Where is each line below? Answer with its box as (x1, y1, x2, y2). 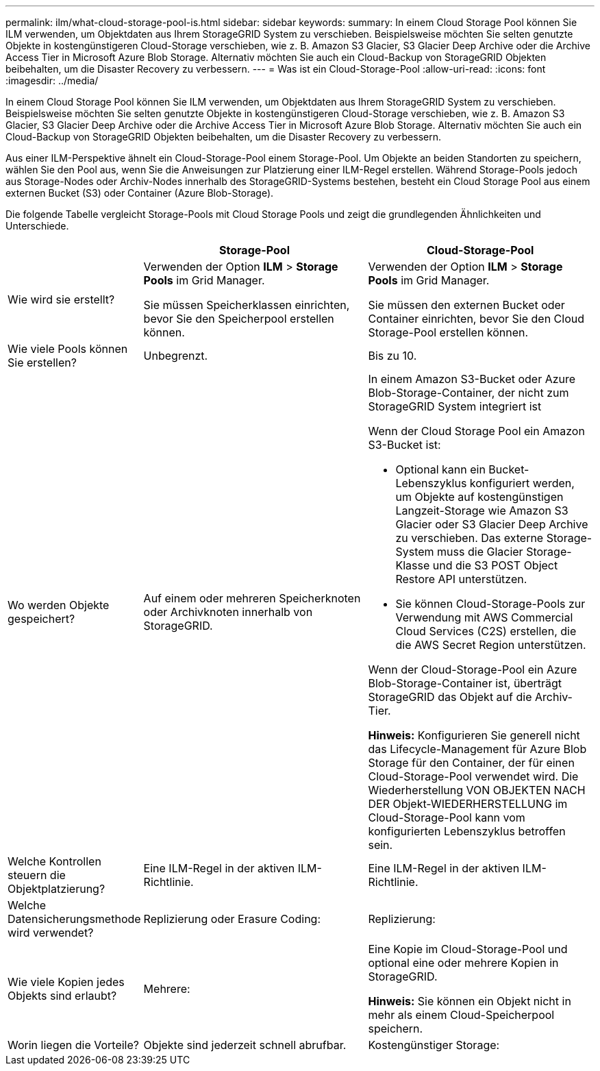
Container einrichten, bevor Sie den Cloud (368, 312, 585, 325)
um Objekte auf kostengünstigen (395, 490, 564, 504)
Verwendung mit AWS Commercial (395, 611, 573, 624)
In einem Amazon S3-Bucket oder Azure (368, 372, 576, 386)
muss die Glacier (437, 545, 523, 558)
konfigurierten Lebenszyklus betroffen (368, 824, 566, 838)
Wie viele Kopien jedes (8, 975, 125, 989)
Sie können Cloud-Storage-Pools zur (395, 597, 586, 611)
